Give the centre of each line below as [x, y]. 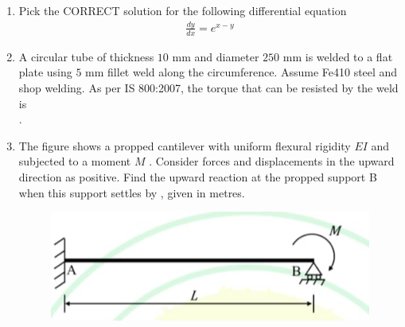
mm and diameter [216, 56]
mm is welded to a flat [338, 56]
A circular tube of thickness [86, 56]
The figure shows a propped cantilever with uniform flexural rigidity [185, 145]
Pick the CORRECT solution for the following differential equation [183, 10]
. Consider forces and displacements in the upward [272, 161]
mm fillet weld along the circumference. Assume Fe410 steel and [241, 72]
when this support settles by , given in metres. [132, 192]
